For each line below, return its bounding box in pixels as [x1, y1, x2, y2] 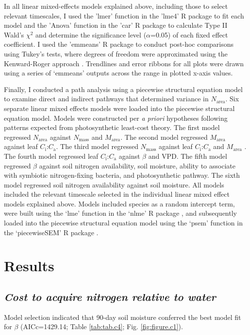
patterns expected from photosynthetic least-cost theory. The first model [4, 122, 220, 132]
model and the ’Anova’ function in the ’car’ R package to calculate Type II [4, 20, 228, 30]
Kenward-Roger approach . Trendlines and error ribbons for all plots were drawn [4, 58, 244, 68]
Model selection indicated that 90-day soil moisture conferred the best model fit [4, 312, 241, 322]
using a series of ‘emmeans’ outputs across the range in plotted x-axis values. [4, 68, 233, 78]
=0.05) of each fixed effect [150, 29, 228, 39]
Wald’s [4, 29, 24, 39]
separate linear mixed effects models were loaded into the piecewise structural [4, 103, 235, 113]
